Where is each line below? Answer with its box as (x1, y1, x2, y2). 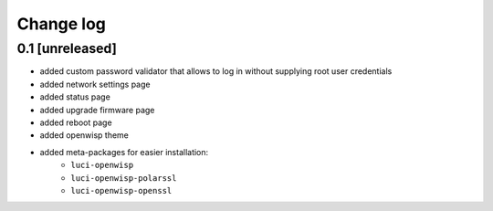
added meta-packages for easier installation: (39, 146, 209, 157)
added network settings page (39, 79, 151, 90)
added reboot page (39, 117, 113, 128)
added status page (39, 91, 111, 102)
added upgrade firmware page (39, 104, 155, 115)
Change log (16, 14, 107, 34)
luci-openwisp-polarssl (70, 173, 177, 183)
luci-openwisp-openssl (70, 185, 173, 195)
